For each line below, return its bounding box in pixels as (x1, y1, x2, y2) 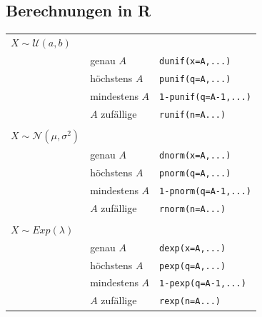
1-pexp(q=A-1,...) (159, 278, 246, 289)
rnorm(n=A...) (159, 203, 226, 214)
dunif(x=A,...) (159, 56, 231, 66)
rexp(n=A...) (159, 296, 221, 307)
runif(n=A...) (159, 109, 226, 120)
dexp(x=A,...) (159, 243, 226, 253)
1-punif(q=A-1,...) (159, 91, 251, 102)
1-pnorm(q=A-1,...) (159, 186, 251, 196)
